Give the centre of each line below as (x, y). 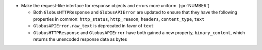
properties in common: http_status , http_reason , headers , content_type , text (119, 19)
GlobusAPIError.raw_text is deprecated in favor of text (93, 26)
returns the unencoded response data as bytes (80, 39)
